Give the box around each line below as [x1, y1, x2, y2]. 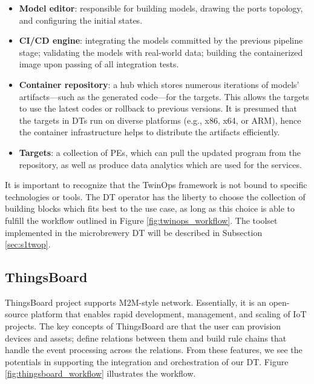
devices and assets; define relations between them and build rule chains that [5, 331, 287, 344]
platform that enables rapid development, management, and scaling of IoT [30, 308, 307, 320]
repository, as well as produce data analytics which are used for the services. [19, 158, 302, 170]
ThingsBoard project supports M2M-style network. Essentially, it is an [5, 295, 267, 308]
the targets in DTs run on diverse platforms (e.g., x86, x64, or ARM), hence [19, 113, 301, 126]
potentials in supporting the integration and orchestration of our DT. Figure [5, 355, 289, 368]
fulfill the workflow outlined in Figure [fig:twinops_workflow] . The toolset [5, 214, 278, 226]
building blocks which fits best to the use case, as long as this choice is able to [5, 202, 295, 215]
